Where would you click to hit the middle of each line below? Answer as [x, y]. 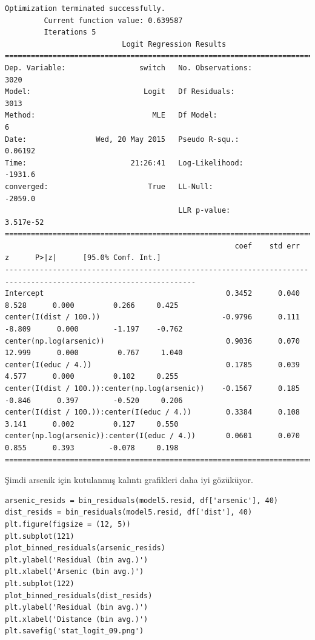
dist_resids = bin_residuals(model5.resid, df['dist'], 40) [129, 512]
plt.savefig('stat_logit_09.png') [75, 631]
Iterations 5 [70, 32]
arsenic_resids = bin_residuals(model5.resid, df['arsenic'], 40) [142, 500]
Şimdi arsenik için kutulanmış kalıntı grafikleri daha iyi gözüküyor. [129, 480]
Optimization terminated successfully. [85, 8]
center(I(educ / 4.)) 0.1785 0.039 [152, 365]
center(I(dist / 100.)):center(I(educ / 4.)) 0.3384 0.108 [152, 412]
